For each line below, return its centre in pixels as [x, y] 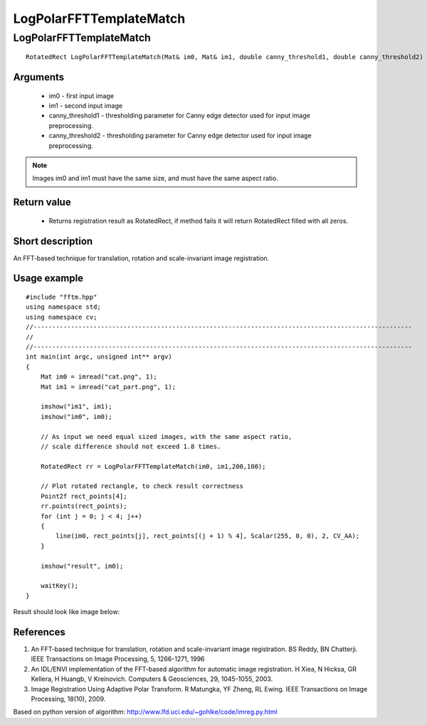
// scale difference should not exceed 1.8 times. [131, 446]
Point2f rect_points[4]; [84, 496]
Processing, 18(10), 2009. [68, 699]
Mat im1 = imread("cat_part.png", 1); [108, 387]
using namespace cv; [62, 317]
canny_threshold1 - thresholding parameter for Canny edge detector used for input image [180, 116]
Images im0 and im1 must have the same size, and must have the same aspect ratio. [155, 179]
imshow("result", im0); [82, 566]
